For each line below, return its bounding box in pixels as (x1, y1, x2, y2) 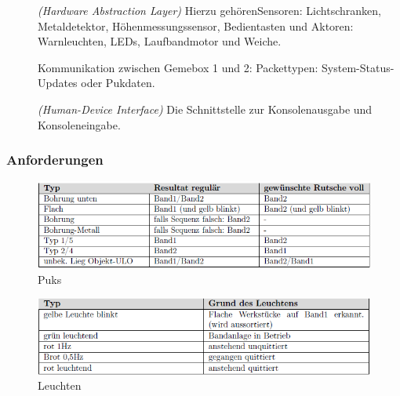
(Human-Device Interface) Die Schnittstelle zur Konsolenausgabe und (38, 100, 373, 117)
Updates (38, 74, 78, 91)
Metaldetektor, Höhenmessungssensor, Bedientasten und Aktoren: (38, 17, 354, 34)
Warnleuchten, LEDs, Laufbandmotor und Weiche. (38, 33, 282, 49)
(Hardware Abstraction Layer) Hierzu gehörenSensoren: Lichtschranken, (38, 2, 381, 18)
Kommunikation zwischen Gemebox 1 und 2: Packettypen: (38, 59, 318, 75)
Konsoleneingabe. (38, 116, 121, 133)
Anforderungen (6, 150, 104, 169)
